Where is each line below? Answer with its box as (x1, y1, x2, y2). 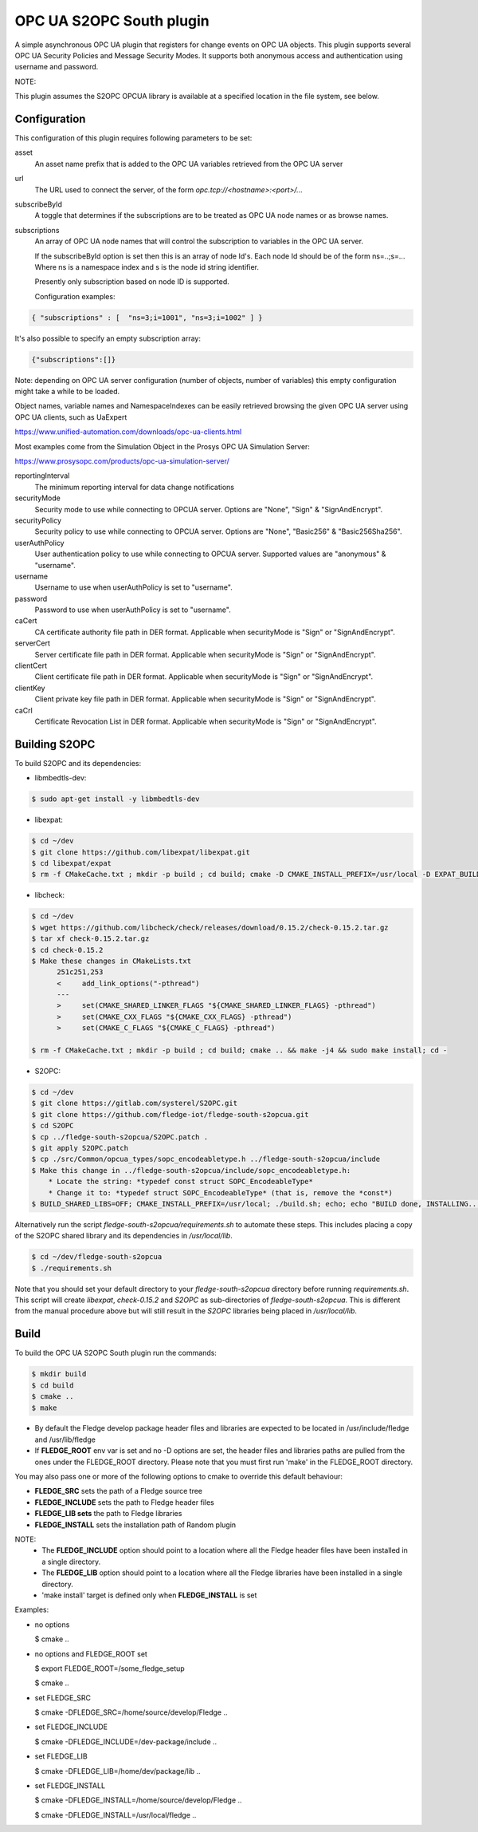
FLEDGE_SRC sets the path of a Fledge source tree (34, 1487, 203, 1496)
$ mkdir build (31, 1369, 87, 1379)
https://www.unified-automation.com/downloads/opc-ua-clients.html (14, 427, 242, 436)
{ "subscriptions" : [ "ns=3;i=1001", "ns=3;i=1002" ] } (31, 313, 263, 322)
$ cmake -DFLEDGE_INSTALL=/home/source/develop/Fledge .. (34, 1795, 242, 1805)
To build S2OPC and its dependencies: (14, 758, 142, 768)
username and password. (14, 62, 99, 72)
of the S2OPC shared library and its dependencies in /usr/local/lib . (14, 1231, 233, 1241)
